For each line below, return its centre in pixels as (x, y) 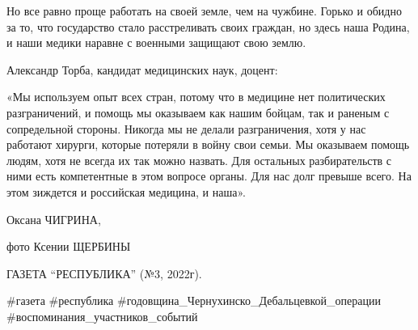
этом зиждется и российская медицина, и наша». (126, 191)
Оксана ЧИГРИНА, (54, 219)
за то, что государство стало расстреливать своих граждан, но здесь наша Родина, (208, 26)
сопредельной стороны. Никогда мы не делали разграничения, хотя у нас (186, 128)
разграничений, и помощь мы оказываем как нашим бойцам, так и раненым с (198, 112)
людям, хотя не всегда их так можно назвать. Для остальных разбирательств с (199, 160)
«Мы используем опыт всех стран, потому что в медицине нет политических (196, 97)
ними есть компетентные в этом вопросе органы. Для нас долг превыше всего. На (209, 176)
